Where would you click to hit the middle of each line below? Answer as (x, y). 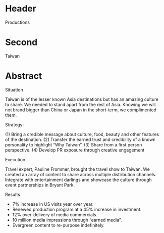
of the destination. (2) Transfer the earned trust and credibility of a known (81, 140)
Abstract (24, 76)
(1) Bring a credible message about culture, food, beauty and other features (82, 134)
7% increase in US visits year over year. (53, 204)
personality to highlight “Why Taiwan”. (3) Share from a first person (74, 144)
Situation (14, 90)
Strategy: (14, 125)
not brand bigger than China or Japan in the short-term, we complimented (81, 110)
